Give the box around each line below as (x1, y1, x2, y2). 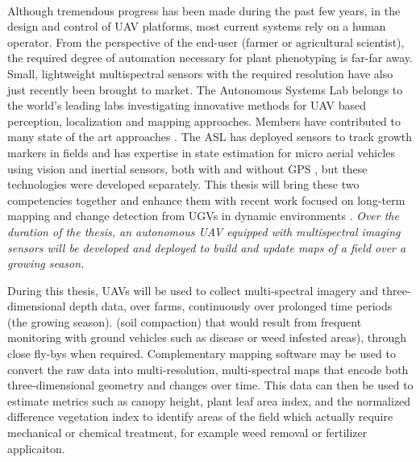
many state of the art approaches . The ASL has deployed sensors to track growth (7, 128, 413, 145)
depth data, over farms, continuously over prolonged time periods (69, 298, 393, 314)
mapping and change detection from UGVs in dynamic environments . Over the (7, 207, 399, 224)
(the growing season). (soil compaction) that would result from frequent (7, 313, 362, 330)
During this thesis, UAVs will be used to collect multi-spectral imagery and (7, 281, 379, 298)
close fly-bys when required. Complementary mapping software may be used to (7, 345, 396, 362)
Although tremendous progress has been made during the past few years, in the (7, 2, 401, 19)
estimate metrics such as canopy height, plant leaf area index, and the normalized (7, 392, 411, 409)
